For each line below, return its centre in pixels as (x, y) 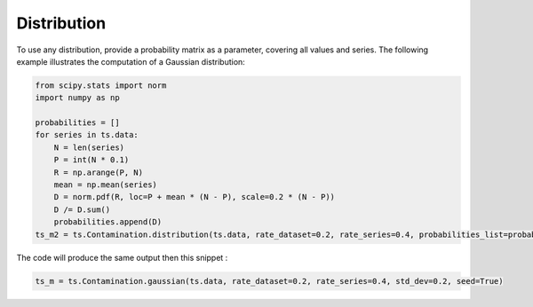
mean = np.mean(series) (105, 185)
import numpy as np (77, 98)
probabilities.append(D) (108, 222)
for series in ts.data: (87, 135)
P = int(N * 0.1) (91, 160)
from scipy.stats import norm (101, 85)
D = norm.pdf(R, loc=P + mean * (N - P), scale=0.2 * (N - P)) (195, 197)
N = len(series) (89, 147)
